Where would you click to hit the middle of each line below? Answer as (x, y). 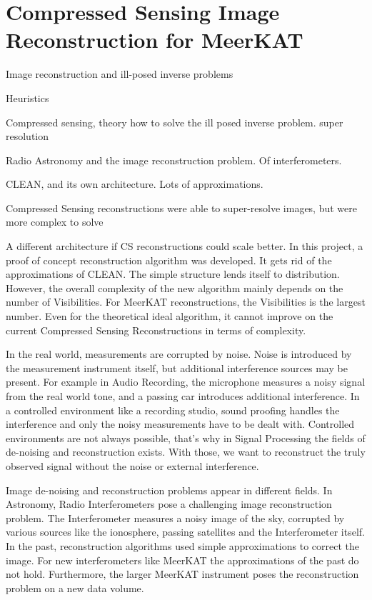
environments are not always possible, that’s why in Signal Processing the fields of (186, 437)
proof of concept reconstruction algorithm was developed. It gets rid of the (169, 260)
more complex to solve (55, 222)
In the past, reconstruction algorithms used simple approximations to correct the (182, 545)
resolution (27, 136)
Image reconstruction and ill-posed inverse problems (120, 74)
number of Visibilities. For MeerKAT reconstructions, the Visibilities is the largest (186, 302)
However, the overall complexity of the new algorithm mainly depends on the (175, 287)
